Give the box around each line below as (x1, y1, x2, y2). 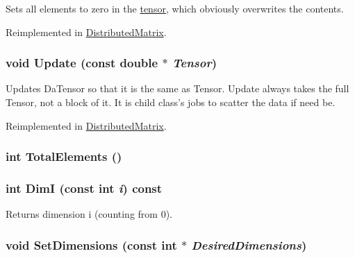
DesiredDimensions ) (191, 236, 307, 253)
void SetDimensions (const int (6, 236, 177, 253)
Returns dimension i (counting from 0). (6, 207, 173, 221)
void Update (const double (6, 54, 158, 71)
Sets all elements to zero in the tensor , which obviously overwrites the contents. (6, 1, 344, 15)
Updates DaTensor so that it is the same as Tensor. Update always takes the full (6, 81, 349, 96)
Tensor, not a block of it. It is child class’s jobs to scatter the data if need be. (6, 95, 336, 109)
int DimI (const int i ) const (6, 179, 163, 196)
